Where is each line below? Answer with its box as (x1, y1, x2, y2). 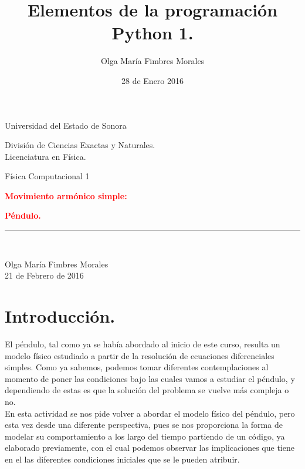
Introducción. (5, 304, 116, 328)
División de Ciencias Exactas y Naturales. (5, 139, 155, 151)
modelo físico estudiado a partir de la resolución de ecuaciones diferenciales (5, 349, 274, 361)
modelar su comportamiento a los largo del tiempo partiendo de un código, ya (5, 430, 285, 442)
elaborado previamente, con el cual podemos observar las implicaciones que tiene (5, 441, 294, 454)
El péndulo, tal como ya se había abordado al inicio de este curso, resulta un (5, 337, 280, 350)
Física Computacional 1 (5, 170, 90, 182)
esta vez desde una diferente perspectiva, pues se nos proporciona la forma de (5, 418, 283, 431)
